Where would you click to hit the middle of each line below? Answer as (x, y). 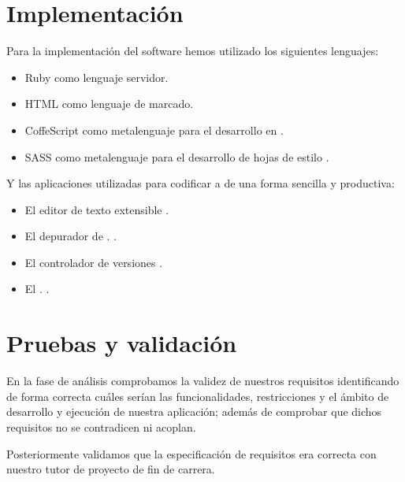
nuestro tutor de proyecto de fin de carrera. (111, 469)
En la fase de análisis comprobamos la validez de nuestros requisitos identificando (203, 381)
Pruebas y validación (122, 343)
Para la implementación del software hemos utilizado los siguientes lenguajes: (193, 51)
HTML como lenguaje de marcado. (109, 104)
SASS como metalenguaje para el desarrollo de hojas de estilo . (177, 156)
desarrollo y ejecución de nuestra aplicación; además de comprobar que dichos (194, 412)
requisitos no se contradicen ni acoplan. (101, 426)
